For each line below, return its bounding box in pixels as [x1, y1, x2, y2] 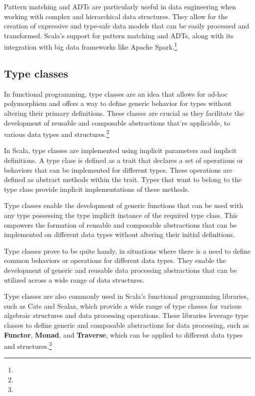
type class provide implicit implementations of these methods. [4, 184, 190, 194]
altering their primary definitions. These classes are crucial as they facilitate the [4, 108, 244, 118]
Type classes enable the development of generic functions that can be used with [4, 200, 243, 211]
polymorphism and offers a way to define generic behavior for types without [4, 98, 232, 108]
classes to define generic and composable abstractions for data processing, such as [4, 319, 249, 330]
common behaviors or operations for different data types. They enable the [4, 255, 226, 265]
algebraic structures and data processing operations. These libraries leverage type [4, 310, 249, 320]
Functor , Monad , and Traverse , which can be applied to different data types [4, 329, 243, 340]
